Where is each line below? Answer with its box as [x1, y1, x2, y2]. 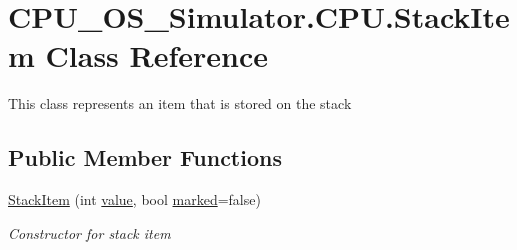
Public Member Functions [8, 142, 282, 173]
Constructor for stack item [8, 222, 171, 243]
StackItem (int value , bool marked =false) [8, 189, 261, 210]
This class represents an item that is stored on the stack [8, 93, 352, 114]
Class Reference [45, 35, 269, 76]
